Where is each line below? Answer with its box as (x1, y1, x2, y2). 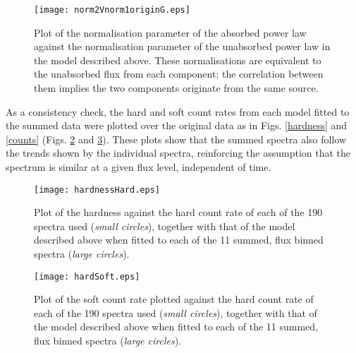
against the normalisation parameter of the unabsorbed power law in (34, 39, 331, 54)
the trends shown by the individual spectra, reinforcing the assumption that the (6, 145, 351, 160)
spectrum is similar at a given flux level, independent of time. (6, 160, 271, 174)
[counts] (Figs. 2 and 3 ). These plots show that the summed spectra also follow (6, 131, 347, 146)
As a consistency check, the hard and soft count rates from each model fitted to (6, 104, 350, 119)
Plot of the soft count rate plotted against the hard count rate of (34, 292, 314, 306)
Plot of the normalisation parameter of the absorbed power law (34, 25, 307, 40)
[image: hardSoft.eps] (34, 271, 140, 282)
